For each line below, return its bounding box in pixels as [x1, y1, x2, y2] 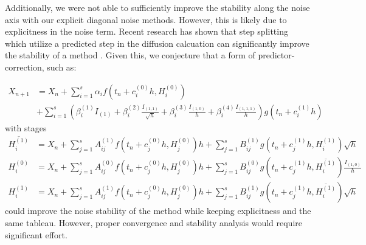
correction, [5, 60, 44, 73]
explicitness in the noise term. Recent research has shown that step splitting [5, 25, 288, 38]
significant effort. [5, 228, 67, 241]
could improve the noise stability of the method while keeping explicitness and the [5, 204, 311, 217]
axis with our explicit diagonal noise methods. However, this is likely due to [5, 13, 287, 26]
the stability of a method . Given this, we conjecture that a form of [5, 49, 255, 61]
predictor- [258, 49, 295, 61]
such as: [47, 60, 77, 73]
